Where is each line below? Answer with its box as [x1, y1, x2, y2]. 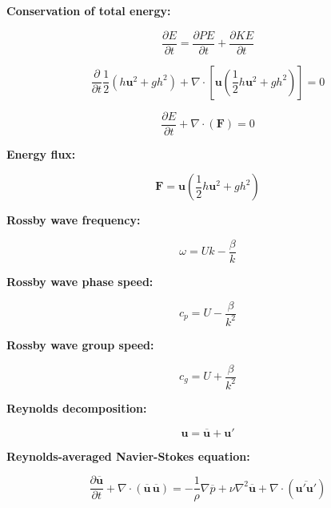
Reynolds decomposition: [6, 399, 147, 416]
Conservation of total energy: [6, 2, 171, 18]
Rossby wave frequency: [6, 212, 141, 228]
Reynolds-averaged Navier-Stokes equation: [6, 447, 250, 464]
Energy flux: [6, 145, 76, 162]
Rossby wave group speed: [6, 336, 154, 353]
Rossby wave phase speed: [6, 272, 154, 289]
